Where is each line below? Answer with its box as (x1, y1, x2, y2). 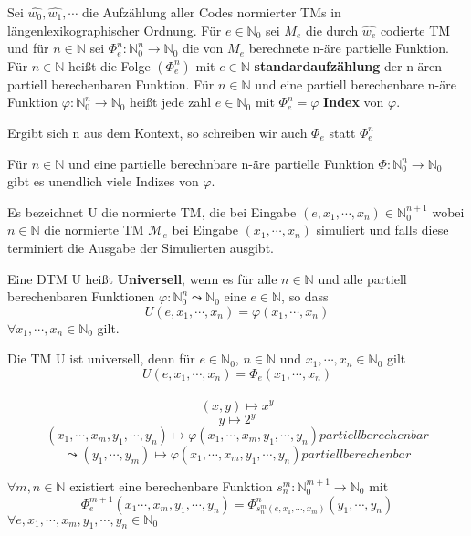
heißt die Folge (68, 56, 151, 75)
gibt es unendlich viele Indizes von (7, 172, 199, 191)
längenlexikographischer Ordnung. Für (7, 20, 222, 39)
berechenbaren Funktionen (7, 287, 155, 306)
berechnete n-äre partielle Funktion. (248, 38, 449, 58)
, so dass (281, 287, 329, 306)
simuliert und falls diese (316, 220, 449, 239)
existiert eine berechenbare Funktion (69, 477, 273, 495)
